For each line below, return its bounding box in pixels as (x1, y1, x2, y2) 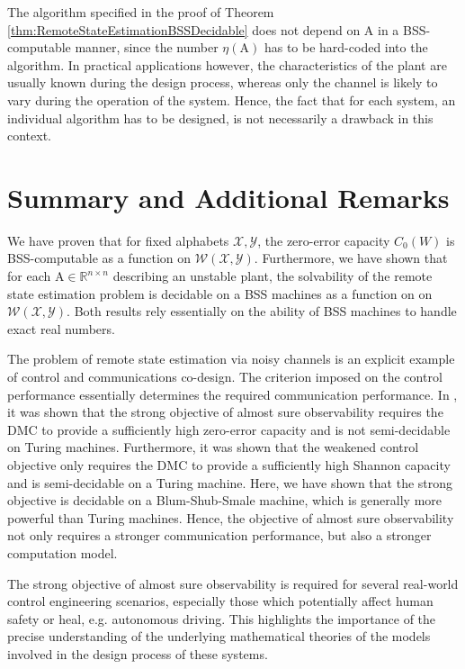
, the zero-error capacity (257, 231, 390, 249)
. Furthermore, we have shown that (254, 249, 448, 267)
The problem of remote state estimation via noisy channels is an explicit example (7, 349, 455, 368)
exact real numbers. (7, 319, 115, 338)
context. (7, 126, 51, 145)
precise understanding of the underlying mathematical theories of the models (7, 627, 431, 646)
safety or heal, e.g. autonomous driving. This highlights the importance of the (7, 609, 436, 628)
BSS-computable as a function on (7, 249, 192, 267)
